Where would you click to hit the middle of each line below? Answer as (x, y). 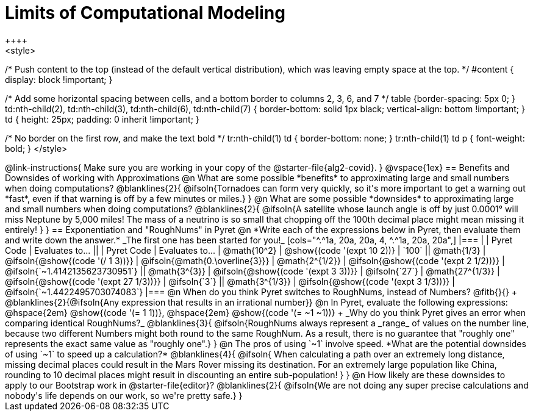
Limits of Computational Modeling (145, 13)
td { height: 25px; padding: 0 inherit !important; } (102, 119)
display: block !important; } (59, 79)
